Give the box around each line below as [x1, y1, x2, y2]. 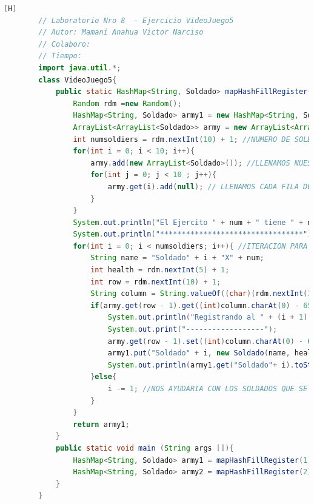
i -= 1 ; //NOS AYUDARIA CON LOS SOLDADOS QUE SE [107, 385, 308, 393]
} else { [90, 372, 117, 381]
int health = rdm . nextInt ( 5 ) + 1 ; [90, 266, 230, 275]
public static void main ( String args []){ [55, 443, 234, 452]
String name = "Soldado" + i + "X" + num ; [90, 254, 264, 263]
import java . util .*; [38, 63, 121, 72]
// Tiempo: [38, 52, 82, 61]
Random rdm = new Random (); [73, 99, 182, 108]
